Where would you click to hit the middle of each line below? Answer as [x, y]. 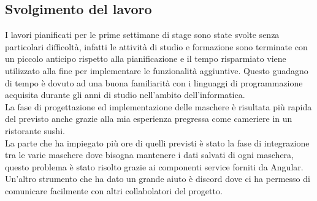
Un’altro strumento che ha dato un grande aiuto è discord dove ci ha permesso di [158, 179]
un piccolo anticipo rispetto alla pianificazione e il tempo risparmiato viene [146, 59]
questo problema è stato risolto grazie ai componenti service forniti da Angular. [154, 166]
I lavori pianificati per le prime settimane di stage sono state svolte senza [142, 35]
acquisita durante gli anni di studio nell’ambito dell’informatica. [125, 95]
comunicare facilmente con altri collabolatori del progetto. [114, 190]
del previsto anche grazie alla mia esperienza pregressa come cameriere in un [149, 119]
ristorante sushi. [35, 130]
